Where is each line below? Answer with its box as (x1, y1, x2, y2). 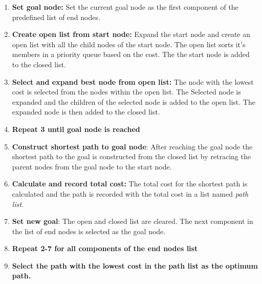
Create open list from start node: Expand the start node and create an (12, 29, 250, 40)
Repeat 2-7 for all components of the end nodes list (12, 243, 198, 254)
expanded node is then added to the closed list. (12, 106, 160, 117)
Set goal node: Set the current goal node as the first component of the (12, 2, 238, 12)
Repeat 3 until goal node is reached (12, 123, 140, 134)
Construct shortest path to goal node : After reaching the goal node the (12, 141, 253, 152)
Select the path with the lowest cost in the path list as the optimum (12, 260, 258, 271)
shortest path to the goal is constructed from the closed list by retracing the (12, 151, 251, 162)
